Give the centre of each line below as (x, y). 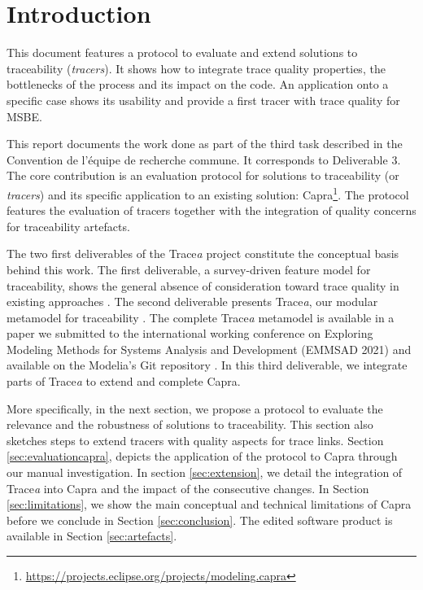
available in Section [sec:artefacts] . (92, 536)
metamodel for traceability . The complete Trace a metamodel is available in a (201, 317)
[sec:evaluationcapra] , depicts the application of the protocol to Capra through (202, 456)
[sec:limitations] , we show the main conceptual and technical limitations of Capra (209, 504)
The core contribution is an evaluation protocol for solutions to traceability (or (203, 175)
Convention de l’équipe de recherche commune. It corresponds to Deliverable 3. (204, 159)
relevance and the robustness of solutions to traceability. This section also (190, 424)
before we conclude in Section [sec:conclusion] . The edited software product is (200, 520)
